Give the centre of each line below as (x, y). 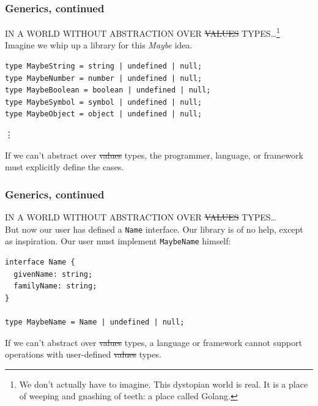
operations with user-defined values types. (83, 354)
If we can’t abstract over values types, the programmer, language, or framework (154, 155)
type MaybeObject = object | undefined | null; (104, 114)
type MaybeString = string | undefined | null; (104, 66)
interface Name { (40, 262)
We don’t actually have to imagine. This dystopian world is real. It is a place (164, 384)
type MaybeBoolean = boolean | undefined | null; (108, 90)
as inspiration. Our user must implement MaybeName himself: (118, 241)
